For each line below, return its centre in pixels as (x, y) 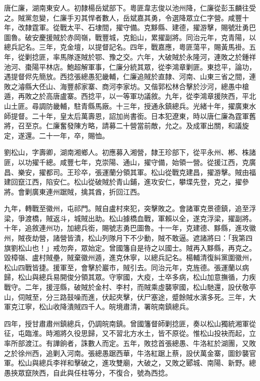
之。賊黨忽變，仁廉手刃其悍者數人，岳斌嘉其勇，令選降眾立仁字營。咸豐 (123, 17)
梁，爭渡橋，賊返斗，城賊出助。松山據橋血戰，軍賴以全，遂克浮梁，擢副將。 (130, 218)
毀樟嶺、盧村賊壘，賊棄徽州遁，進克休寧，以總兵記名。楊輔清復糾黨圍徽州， (130, 257)
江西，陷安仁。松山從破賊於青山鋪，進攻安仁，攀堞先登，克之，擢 (133, 182)
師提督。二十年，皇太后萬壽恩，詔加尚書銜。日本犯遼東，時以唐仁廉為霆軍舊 (130, 116)
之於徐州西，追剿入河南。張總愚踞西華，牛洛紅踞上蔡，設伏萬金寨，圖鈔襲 (126, 353)
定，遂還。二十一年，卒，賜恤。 (56, 135)
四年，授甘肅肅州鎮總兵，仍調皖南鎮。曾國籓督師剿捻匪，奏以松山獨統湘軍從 (130, 323)
